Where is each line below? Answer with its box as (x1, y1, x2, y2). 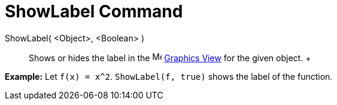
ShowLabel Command (5, 1, 183, 22)
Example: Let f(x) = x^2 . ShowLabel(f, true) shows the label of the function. (5, 71, 333, 82)
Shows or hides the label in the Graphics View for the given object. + (29, 52, 311, 63)
